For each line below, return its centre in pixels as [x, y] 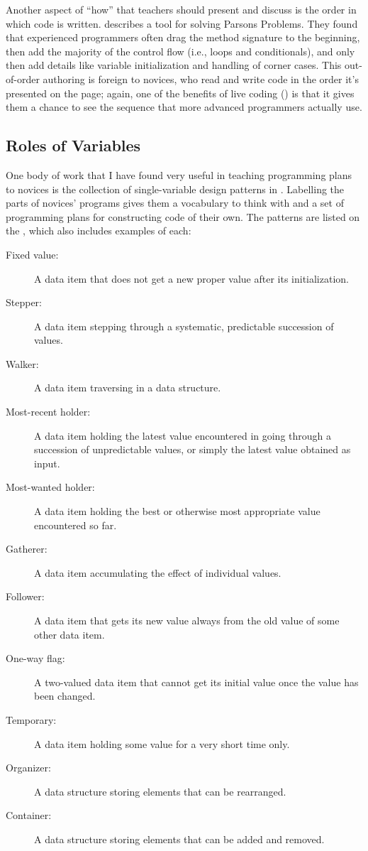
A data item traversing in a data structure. [128, 387]
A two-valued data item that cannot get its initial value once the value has [196, 682]
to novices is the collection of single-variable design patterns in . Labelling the [175, 189]
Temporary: [31, 719]
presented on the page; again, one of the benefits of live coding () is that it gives [180, 93]
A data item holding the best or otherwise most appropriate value [177, 511]
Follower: [25, 596]
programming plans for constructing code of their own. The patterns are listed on [183, 216]
